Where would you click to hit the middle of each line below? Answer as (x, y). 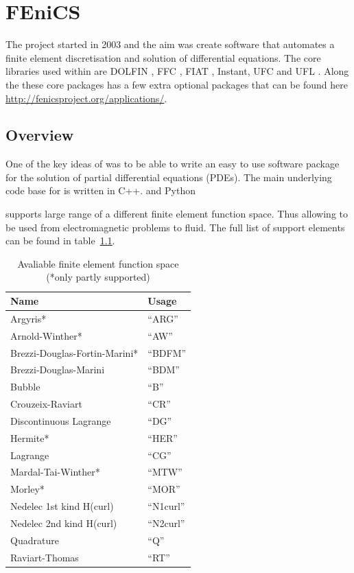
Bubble (25, 387)
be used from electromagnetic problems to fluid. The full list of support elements (175, 227)
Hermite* (30, 437)
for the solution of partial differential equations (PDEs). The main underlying (169, 177)
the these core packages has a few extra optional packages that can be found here (177, 84)
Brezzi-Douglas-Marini (58, 370)
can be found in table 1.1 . (60, 241)
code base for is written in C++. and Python (101, 190)
